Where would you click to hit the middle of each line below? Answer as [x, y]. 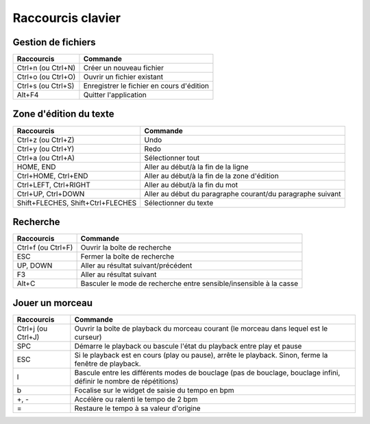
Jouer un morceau [52, 303]
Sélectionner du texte [179, 202]
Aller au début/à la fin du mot [191, 185]
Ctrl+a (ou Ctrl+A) [46, 158]
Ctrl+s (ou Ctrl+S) [46, 86]
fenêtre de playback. [108, 364]
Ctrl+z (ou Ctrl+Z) [46, 139]
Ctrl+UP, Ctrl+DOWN [51, 193]
